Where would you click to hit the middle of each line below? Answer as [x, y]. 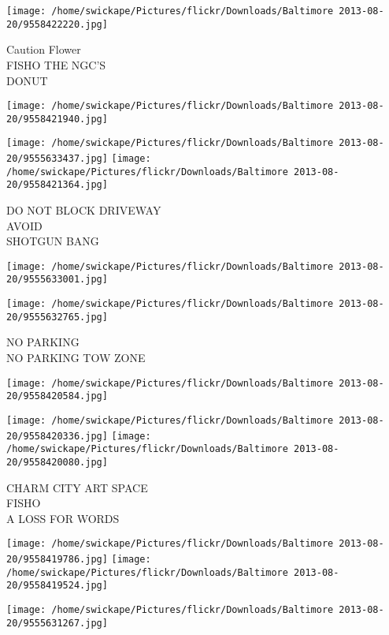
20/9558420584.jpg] [57, 396]
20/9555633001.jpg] [57, 280]
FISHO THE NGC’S [56, 64]
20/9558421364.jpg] [57, 185]
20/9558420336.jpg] [57, 436]
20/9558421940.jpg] [57, 119]
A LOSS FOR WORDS [63, 518]
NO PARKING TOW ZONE [76, 358]
